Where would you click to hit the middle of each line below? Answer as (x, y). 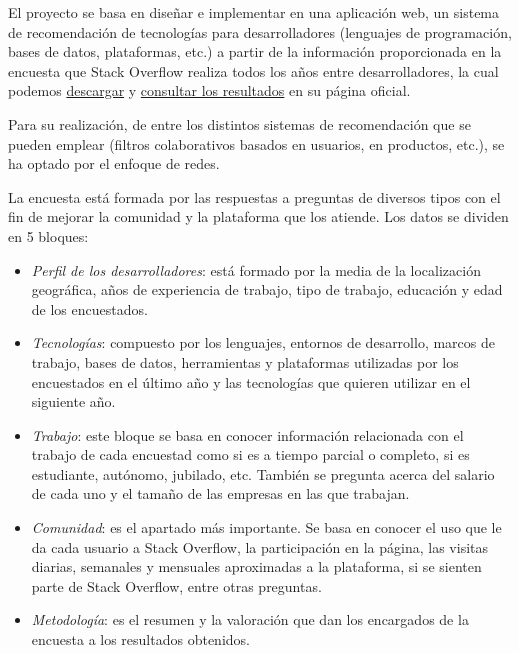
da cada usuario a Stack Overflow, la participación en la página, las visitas (260, 546)
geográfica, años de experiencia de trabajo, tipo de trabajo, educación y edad (267, 289)
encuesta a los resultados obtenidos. (140, 639)
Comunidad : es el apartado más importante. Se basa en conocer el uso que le (266, 527)
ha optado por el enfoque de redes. (114, 163)
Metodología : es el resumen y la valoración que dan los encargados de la (250, 619)
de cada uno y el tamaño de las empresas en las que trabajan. (220, 493)
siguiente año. (73, 401)
